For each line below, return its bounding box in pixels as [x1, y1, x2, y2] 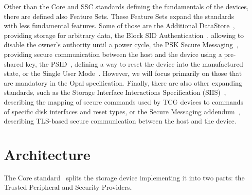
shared [4, 58, 23, 69]
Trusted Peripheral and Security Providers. [4, 182, 132, 192]
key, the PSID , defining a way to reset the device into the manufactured [25, 58, 243, 69]
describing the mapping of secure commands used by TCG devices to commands [4, 96, 244, 106]
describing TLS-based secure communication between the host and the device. [4, 116, 236, 126]
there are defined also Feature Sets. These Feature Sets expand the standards [4, 11, 234, 21]
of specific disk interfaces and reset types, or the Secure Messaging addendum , [4, 106, 240, 116]
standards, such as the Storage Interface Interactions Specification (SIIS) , [4, 87, 226, 97]
